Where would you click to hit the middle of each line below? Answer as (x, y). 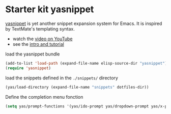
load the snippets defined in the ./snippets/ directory (62, 78)
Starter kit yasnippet (50, 9)
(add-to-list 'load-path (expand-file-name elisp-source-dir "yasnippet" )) (87, 63)
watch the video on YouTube (42, 39)
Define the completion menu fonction (44, 97)
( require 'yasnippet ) (28, 68)
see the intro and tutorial (38, 44)
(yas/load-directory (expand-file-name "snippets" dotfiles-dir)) (77, 87)
